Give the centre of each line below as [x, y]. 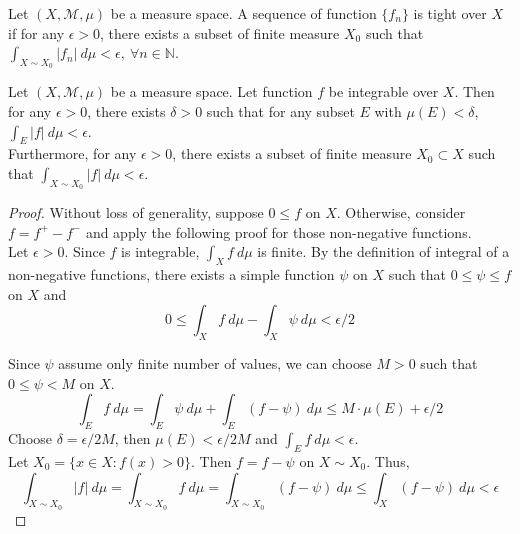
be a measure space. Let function [211, 91]
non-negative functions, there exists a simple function [171, 274]
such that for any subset [280, 110]
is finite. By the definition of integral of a [383, 251]
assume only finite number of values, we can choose [215, 363]
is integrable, [160, 251]
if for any [36, 32]
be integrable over [383, 91]
